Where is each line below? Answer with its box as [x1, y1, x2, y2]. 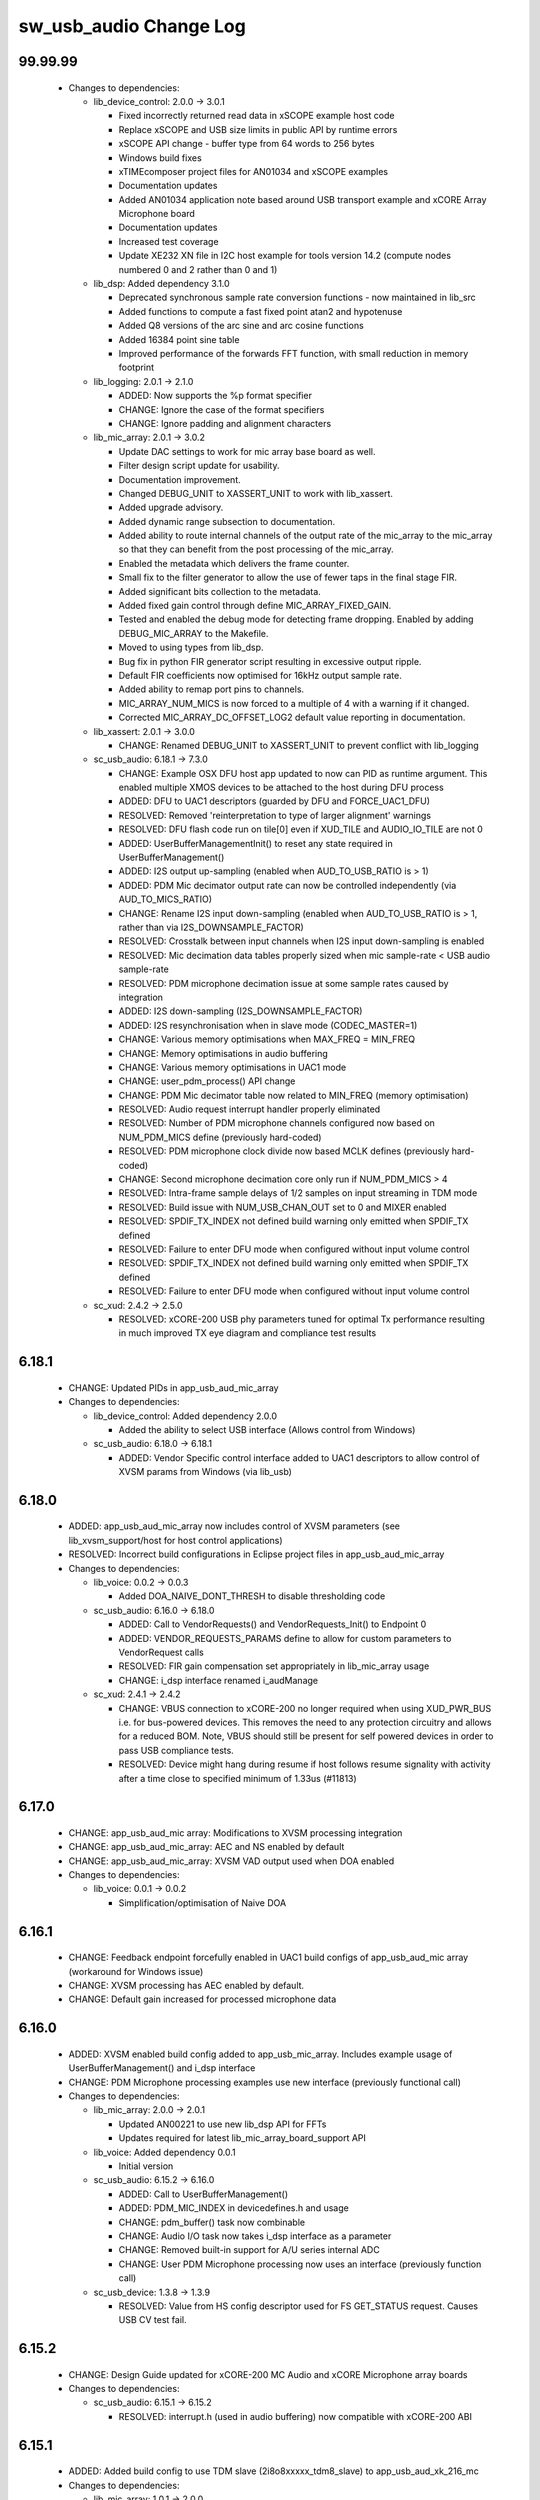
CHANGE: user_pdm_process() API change [118, 1075, 296, 1087]
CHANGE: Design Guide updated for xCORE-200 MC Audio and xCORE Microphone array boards [68, 2368, 468, 2380]
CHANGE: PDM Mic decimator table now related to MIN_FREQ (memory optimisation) [118, 1089, 469, 1101]
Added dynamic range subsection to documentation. [118, 515, 336, 527]
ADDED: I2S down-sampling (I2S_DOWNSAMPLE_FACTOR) [118, 1005, 363, 1017]
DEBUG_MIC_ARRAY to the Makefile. [118, 627, 269, 639]
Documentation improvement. [118, 473, 242, 485]
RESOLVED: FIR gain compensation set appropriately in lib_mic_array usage [118, 1660, 430, 1672]
